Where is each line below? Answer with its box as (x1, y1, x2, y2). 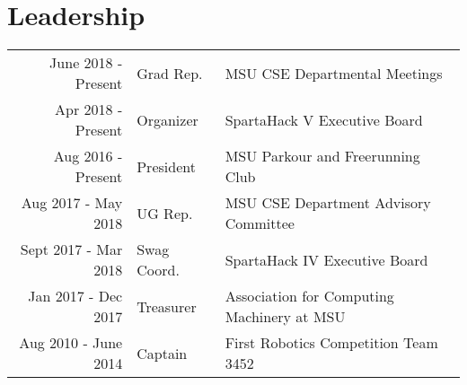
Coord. (137, 259, 180, 281)
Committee (225, 213, 295, 234)
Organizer (137, 109, 198, 130)
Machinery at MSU (225, 306, 346, 328)
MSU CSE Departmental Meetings (225, 62, 443, 83)
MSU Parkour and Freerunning (225, 145, 420, 167)
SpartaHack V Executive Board (225, 109, 423, 130)
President (137, 155, 196, 177)
